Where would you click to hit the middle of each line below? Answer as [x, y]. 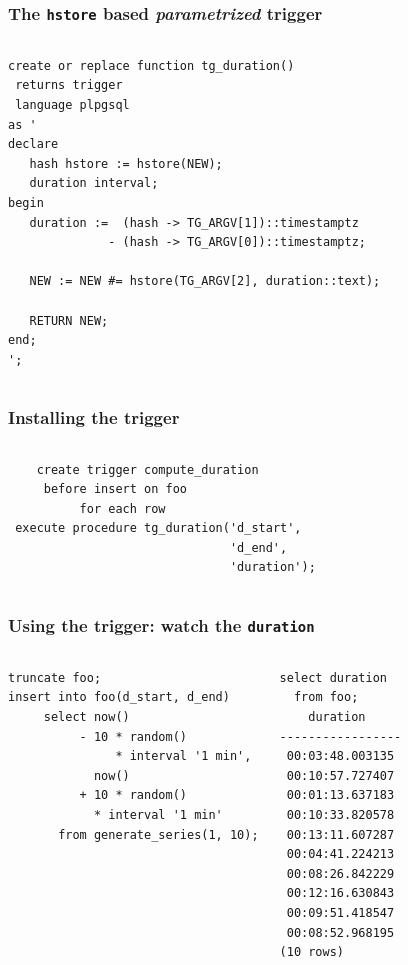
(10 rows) [312, 952]
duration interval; [94, 183]
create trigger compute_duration [147, 469]
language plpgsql [72, 104]
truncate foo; [55, 677]
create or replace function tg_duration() [151, 65]
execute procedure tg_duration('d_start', [158, 528]
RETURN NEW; [69, 320]
